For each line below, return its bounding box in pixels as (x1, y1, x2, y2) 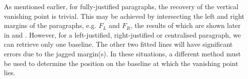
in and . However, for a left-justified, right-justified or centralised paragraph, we (4, 29, 241, 39)
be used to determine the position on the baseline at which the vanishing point (4, 58, 238, 68)
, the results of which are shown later (130, 20, 241, 30)
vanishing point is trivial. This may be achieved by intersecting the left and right (4, 11, 245, 21)
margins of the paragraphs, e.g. (4, 20, 97, 30)
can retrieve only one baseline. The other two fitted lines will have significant (4, 39, 233, 49)
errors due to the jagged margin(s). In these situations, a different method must (4, 48, 241, 58)
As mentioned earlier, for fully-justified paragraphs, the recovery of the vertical (4, 1, 239, 11)
